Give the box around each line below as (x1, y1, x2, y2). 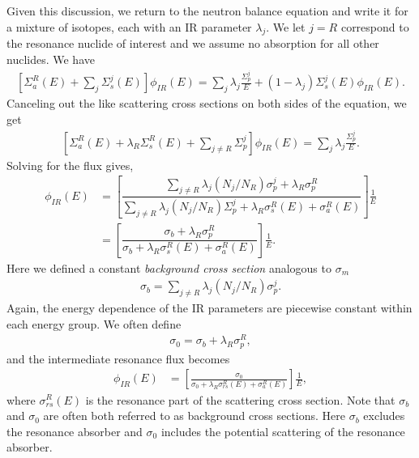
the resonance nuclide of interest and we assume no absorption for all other (6, 35, 379, 52)
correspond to (340, 18, 409, 35)
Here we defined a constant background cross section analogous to (6, 259, 331, 276)
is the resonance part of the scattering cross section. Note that (85, 391, 395, 408)
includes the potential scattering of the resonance (160, 422, 405, 439)
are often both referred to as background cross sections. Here (43, 407, 345, 424)
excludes (363, 407, 405, 424)
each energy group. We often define (6, 315, 182, 332)
